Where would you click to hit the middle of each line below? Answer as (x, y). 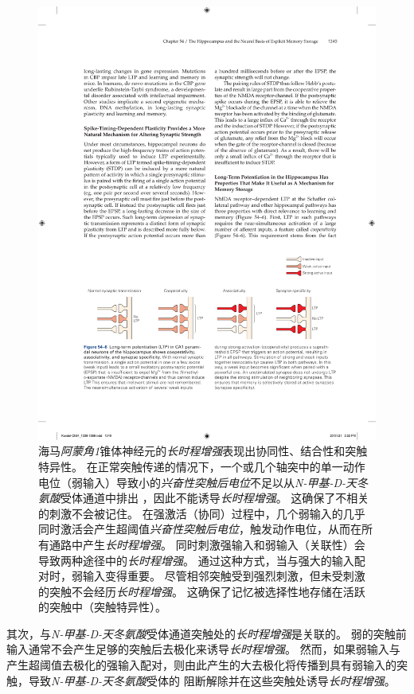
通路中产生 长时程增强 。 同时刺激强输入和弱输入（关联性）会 (207, 544)
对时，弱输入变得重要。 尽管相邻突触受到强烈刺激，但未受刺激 (202, 576)
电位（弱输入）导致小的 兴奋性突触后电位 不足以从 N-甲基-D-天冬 (203, 482)
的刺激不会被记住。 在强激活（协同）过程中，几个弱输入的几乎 (202, 513)
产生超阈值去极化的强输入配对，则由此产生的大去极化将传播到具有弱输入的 (201, 665)
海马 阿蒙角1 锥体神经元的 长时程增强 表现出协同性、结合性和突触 (203, 451)
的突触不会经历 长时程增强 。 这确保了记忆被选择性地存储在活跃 (202, 591)
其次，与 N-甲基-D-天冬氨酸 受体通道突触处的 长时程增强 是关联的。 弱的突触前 (207, 633)
